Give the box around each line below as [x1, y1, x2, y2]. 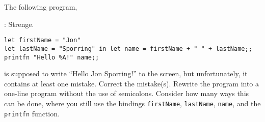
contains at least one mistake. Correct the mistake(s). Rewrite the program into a [4, 78, 259, 88]
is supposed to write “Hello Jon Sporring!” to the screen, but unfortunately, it [4, 68, 248, 79]
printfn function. [4, 108, 60, 118]
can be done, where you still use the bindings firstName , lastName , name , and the [4, 98, 261, 108]
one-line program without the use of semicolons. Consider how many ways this [4, 88, 249, 99]
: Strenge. [4, 18, 34, 29]
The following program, [4, 2, 77, 12]
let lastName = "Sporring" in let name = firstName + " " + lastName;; [4, 45, 252, 52]
